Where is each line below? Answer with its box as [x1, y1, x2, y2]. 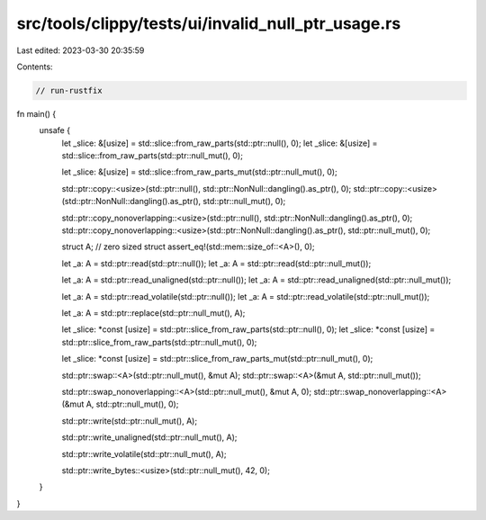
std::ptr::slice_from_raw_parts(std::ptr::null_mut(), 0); [61, 336, 257, 347]
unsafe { [39, 125, 71, 136]
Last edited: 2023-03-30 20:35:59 [16, 45, 145, 56]
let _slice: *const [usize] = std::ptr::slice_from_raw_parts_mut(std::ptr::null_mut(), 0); [61, 354, 373, 364]
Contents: [16, 61, 53, 72]
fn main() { [16, 108, 57, 119]
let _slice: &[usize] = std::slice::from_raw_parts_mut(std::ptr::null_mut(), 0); [61, 166, 337, 177]
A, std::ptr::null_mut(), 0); [85, 399, 179, 409]
